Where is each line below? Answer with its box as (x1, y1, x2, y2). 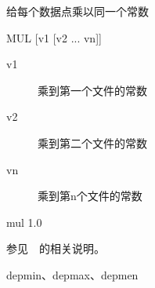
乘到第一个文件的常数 (38, 82, 147, 98)
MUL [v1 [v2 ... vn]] (6, 29, 102, 46)
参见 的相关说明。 (6, 240, 105, 257)
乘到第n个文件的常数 (38, 188, 142, 204)
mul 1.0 (6, 213, 42, 230)
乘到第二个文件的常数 (38, 134, 147, 151)
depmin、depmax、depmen (6, 266, 139, 283)
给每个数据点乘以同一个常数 (6, 3, 149, 19)
